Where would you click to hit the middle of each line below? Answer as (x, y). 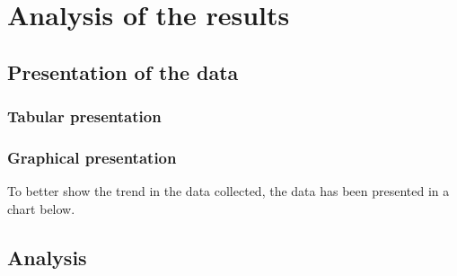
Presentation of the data (123, 71)
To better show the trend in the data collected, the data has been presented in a (228, 191)
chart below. (41, 208)
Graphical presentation (92, 157)
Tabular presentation (84, 116)
